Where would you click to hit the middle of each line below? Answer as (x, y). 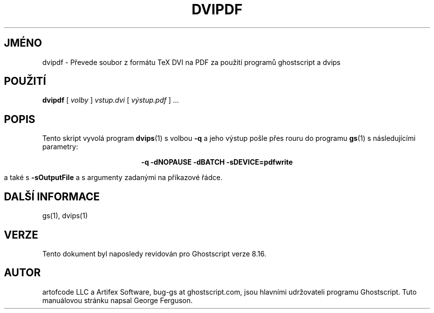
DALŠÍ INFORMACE (52, 196)
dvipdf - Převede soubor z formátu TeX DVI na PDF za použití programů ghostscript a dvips (191, 62)
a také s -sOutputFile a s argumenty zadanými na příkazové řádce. (113, 178)
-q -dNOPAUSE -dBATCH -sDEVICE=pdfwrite (217, 162)
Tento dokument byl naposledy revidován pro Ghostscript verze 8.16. (154, 253)
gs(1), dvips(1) (65, 216)
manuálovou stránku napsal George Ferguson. (117, 300)
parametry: (60, 147)
